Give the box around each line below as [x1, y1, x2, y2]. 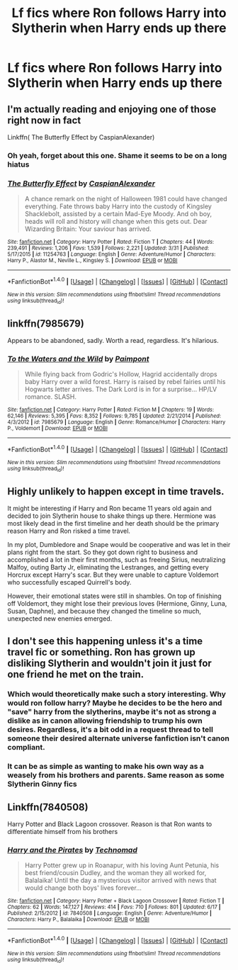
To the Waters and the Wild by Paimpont [7, 354, 149, 363]
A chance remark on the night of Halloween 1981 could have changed [24, 195, 227, 203]
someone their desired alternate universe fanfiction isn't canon [7, 733, 230, 743]
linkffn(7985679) [7, 317, 85, 329]
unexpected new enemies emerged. [7, 614, 113, 623]
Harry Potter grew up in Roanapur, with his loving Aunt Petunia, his [24, 861, 220, 869]
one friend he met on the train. [7, 668, 144, 680]
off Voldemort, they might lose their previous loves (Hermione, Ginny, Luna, [7, 599, 227, 608]
